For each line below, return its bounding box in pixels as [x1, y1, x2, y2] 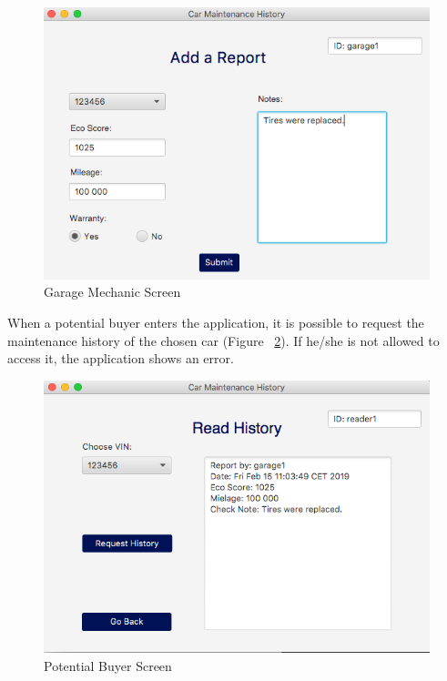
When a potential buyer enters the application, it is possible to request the [7, 312, 424, 331]
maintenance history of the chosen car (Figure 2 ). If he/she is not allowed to [7, 330, 440, 350]
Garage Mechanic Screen [44, 282, 181, 301]
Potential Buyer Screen [44, 656, 172, 675]
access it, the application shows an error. [7, 349, 234, 368]
